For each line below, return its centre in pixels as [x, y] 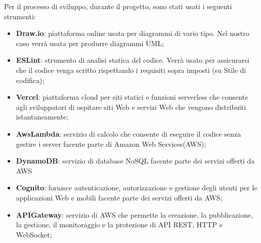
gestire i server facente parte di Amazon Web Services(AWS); [111, 144]
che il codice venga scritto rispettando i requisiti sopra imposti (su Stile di [131, 70]
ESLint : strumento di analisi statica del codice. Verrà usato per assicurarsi [133, 60]
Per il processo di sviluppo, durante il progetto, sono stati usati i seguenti [118, 6]
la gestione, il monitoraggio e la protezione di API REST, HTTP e [119, 225]
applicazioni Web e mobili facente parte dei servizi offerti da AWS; [119, 197]
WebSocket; [34, 234]
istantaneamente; [42, 117]
